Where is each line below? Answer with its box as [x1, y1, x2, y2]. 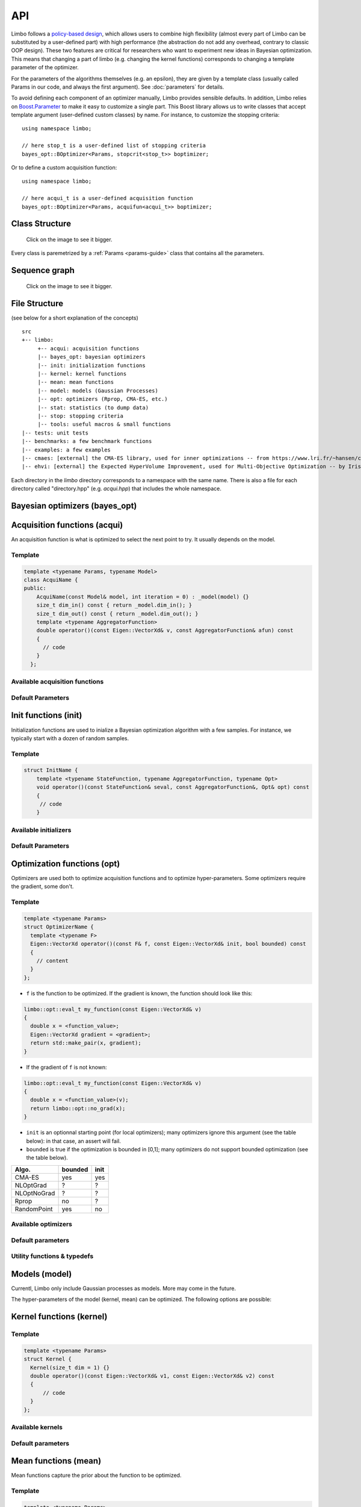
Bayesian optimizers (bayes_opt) [11, 500, 137, 511]
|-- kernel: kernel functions [37, 371, 127, 377]
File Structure [11, 298, 63, 309]
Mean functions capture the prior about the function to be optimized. [11, 1471, 182, 1479]
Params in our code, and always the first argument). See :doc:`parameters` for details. [11, 83, 224, 90]
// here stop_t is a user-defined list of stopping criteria [22, 142, 206, 149]
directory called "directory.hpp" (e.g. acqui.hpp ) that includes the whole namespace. [11, 485, 222, 492]
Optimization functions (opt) [11, 858, 120, 869]
